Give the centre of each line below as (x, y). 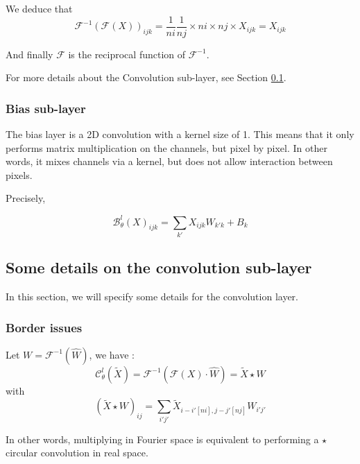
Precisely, (26, 198)
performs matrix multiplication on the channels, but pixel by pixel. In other (166, 147)
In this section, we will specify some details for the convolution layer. (152, 297)
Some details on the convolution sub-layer (159, 267)
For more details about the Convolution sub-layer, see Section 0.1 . (146, 77)
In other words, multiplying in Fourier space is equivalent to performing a (162, 439)
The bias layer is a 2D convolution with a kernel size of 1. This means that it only (180, 134)
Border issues (44, 327)
